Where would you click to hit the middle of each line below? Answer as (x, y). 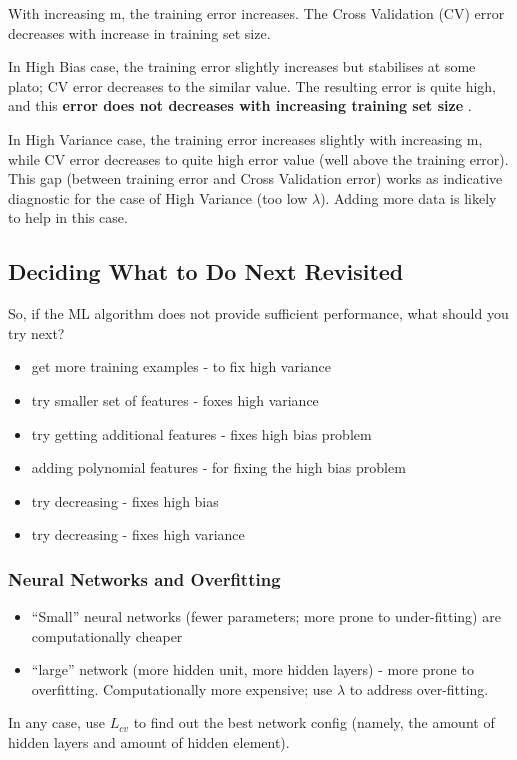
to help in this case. (68, 217)
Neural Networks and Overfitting (144, 578)
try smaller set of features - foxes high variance (175, 399)
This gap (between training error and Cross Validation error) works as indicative (255, 178)
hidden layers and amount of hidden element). (149, 742)
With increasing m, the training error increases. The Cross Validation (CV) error (256, 13)
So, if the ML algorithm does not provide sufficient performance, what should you (258, 313)
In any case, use (56, 722)
